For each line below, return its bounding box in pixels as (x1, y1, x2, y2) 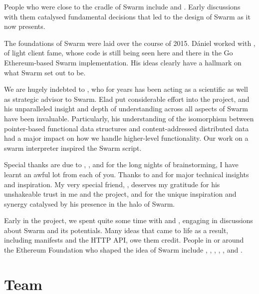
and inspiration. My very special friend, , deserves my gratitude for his (4, 179, 220, 189)
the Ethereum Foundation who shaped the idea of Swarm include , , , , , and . (4, 245, 243, 255)
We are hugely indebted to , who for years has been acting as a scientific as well (4, 84, 248, 94)
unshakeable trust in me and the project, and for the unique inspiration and (4, 189, 237, 199)
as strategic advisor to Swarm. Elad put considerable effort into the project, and (4, 93, 250, 104)
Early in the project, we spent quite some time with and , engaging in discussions (4, 215, 253, 226)
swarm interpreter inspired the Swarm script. (4, 142, 142, 153)
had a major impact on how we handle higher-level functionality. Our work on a (4, 133, 249, 143)
